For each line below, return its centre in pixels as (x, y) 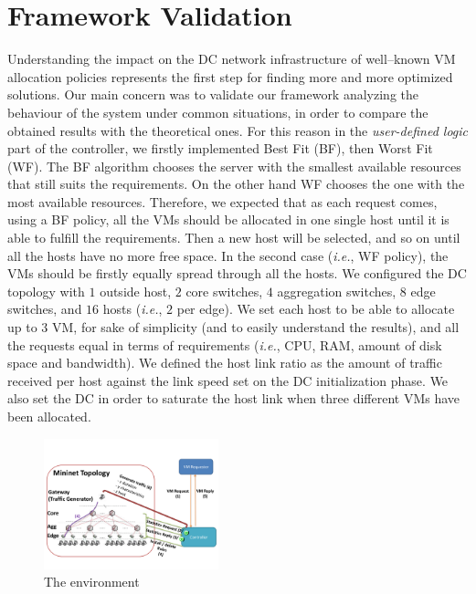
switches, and (45, 309)
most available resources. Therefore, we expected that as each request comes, (222, 201)
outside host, (136, 291)
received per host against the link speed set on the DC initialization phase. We (228, 380)
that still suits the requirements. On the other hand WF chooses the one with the (236, 184)
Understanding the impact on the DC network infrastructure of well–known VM (232, 59)
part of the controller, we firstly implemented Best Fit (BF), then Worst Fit (220, 148)
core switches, (224, 291)
